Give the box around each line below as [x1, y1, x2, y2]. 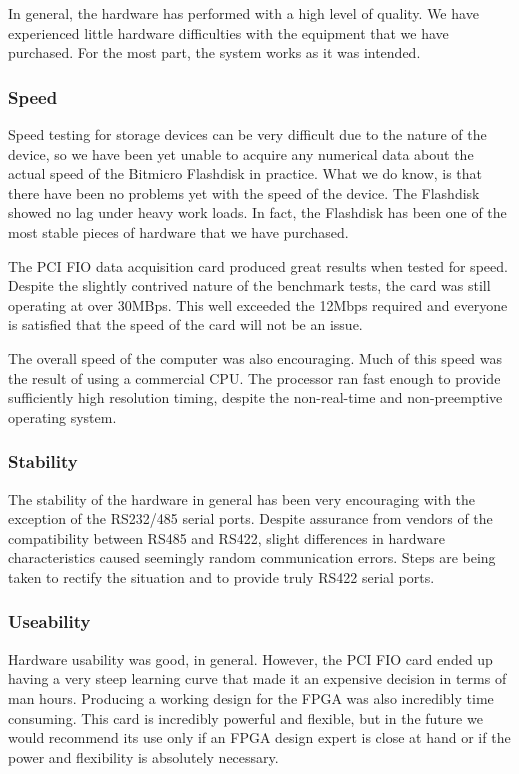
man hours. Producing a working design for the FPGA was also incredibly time [8, 687, 494, 708]
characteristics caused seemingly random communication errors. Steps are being [8, 547, 496, 568]
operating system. [8, 406, 117, 427]
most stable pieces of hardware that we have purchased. [8, 221, 349, 242]
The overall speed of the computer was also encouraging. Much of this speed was [8, 347, 503, 368]
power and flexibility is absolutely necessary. [8, 746, 279, 767]
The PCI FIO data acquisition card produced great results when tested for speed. [8, 255, 508, 276]
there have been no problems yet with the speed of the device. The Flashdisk [8, 182, 480, 203]
